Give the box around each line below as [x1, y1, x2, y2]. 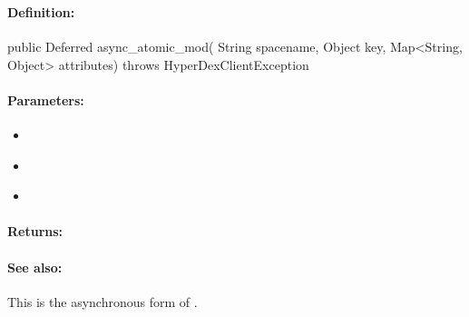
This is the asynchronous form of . [7, 292, 198, 311]
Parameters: [7, 90, 84, 109]
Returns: [7, 222, 64, 241]
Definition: [7, 2, 75, 21]
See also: [7, 257, 63, 276]
